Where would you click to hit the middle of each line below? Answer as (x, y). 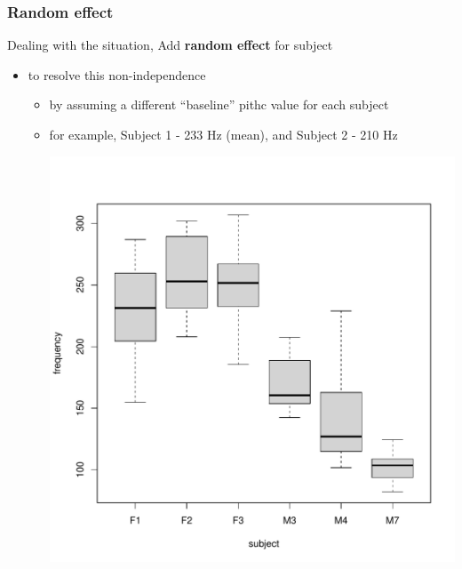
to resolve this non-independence (117, 74)
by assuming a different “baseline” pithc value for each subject (219, 104)
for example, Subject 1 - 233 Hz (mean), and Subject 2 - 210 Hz (223, 134)
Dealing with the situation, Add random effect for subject (170, 45)
